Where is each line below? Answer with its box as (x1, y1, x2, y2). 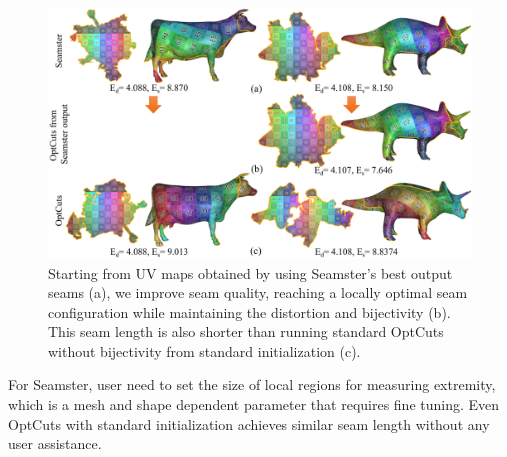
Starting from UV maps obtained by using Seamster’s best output (48, 262, 453, 283)
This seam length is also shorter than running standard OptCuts (48, 321, 444, 342)
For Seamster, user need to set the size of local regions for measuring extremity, (8, 374, 496, 395)
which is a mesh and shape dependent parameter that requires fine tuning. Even (8, 394, 500, 415)
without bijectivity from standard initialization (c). (48, 340, 361, 361)
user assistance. (8, 433, 102, 454)
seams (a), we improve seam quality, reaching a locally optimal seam (48, 282, 468, 303)
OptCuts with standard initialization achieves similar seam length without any (8, 413, 490, 434)
